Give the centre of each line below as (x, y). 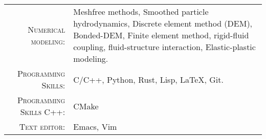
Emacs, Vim (95, 126)
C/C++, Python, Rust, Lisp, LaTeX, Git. (148, 79)
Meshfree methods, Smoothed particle (141, 11)
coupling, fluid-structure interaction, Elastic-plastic (164, 47)
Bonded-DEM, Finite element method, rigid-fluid (161, 35)
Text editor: (42, 126)
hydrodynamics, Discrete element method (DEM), (163, 23)
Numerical (47, 29)
